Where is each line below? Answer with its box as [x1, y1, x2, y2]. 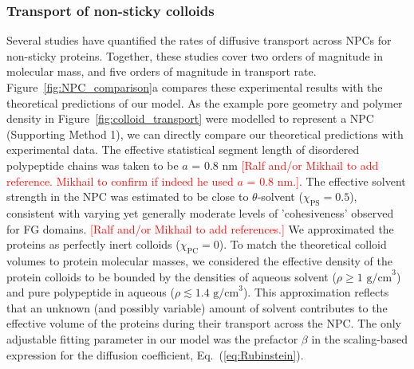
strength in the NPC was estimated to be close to [6, 188, 249, 205]
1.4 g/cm [195, 288, 239, 300]
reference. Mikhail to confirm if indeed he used [6, 172, 234, 189]
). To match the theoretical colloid [219, 236, 387, 253]
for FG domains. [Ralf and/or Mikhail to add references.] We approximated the [6, 220, 394, 237]
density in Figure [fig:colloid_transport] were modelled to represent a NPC [6, 110, 374, 127]
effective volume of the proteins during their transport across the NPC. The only [6, 315, 402, 332]
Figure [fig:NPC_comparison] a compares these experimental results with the [6, 79, 383, 95]
